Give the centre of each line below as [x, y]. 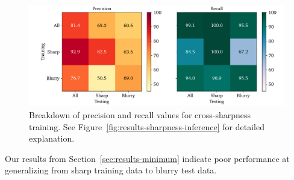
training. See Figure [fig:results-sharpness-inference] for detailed [147, 126]
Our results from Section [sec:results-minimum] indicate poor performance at [147, 158]
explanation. [52, 138]
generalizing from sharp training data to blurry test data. [111, 170]
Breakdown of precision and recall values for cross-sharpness [140, 114]
